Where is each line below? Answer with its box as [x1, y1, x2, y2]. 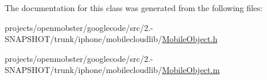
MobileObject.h [162, 33, 218, 45]
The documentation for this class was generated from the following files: [5, 2, 263, 13]
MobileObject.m [162, 64, 220, 76]
